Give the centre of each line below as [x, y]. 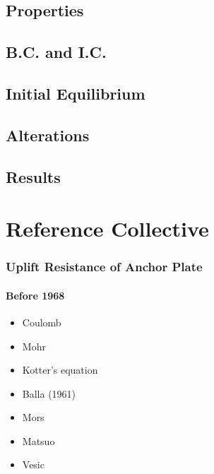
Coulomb [42, 322]
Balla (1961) [49, 393]
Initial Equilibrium [76, 93]
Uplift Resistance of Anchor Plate [104, 267]
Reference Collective [107, 229]
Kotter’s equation [60, 370]
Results [33, 176]
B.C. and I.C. [56, 52]
